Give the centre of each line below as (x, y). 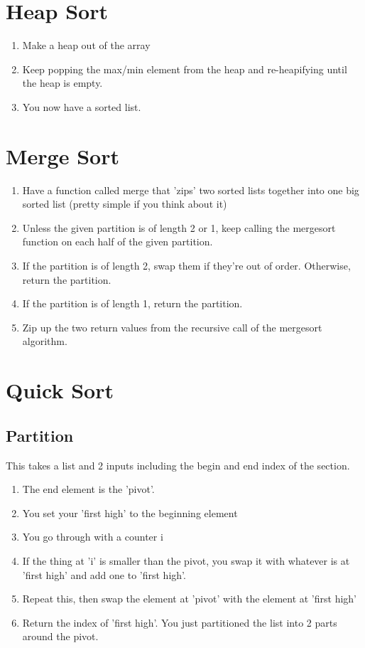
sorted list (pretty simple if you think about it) (125, 204)
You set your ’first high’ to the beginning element (130, 512)
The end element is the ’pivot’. (88, 489)
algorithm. (45, 341)
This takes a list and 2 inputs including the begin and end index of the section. (178, 465)
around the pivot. (60, 636)
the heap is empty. (62, 83)
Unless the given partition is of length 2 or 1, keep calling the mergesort (179, 227)
